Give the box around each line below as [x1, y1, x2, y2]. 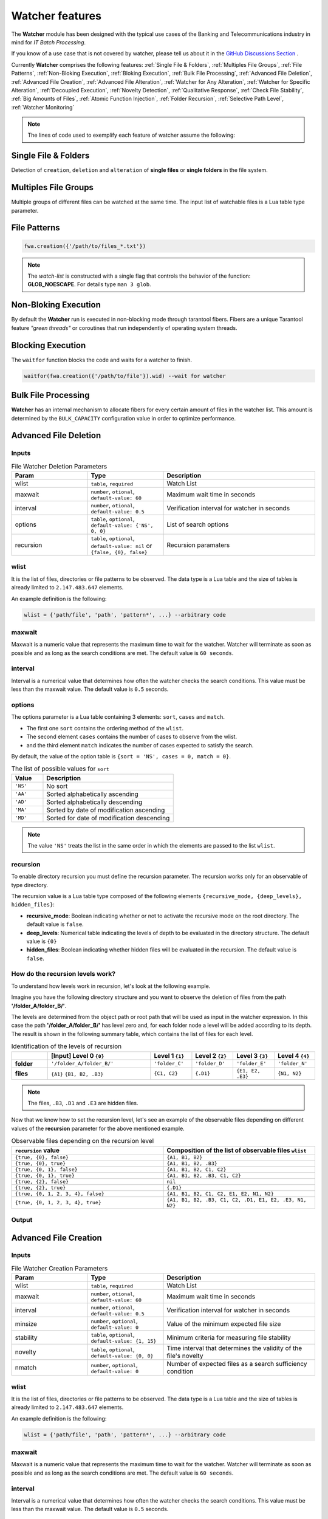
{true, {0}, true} [15, 1160, 66, 1167]
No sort [46, 781, 68, 790]
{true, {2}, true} [15, 1184, 66, 1191]
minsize [15, 1319, 38, 1328]
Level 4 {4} [277, 1051, 310, 1060]
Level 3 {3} [236, 1051, 268, 1060]
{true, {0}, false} [15, 1154, 69, 1161]
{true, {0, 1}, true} [15, 1172, 75, 1179]
